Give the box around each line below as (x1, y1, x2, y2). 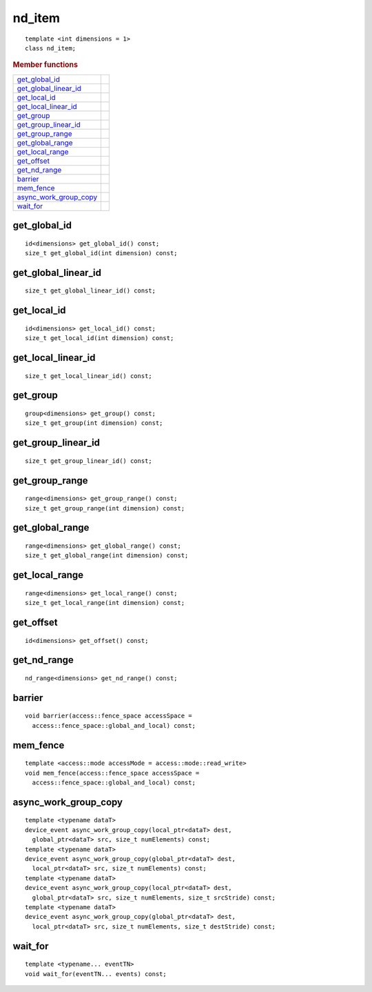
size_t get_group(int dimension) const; (25, 419, 163, 427)
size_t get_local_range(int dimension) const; (25, 599, 185, 607)
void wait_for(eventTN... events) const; (25, 970, 167, 978)
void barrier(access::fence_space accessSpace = (25, 712, 192, 720)
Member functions (12, 60, 79, 70)
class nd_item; (25, 44, 76, 52)
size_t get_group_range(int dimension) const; (25, 504, 185, 512)
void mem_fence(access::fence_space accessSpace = (25, 769, 200, 777)
